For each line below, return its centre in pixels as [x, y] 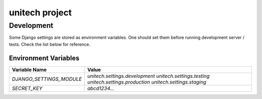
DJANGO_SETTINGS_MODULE [47, 79]
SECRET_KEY [27, 88]
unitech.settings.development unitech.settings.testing [149, 76]
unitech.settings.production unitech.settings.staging [147, 82]
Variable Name [29, 70]
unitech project [41, 12]
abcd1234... [101, 88]
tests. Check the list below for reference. [50, 44]
